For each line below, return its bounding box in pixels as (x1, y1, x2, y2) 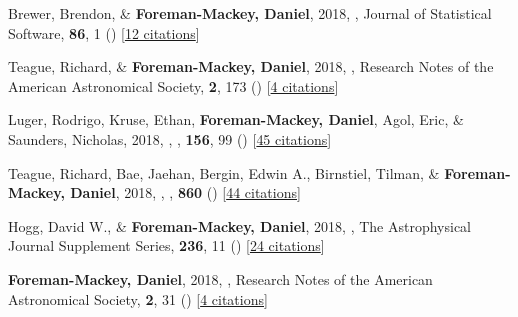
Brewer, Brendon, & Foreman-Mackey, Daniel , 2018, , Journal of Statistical (8, 3, 492, 23)
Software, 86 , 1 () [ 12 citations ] (8, 22, 200, 43)
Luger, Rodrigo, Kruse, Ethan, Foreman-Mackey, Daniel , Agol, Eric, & (8, 109, 464, 130)
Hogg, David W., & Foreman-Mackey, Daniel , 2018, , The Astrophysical (8, 215, 472, 236)
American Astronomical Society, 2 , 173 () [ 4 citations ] (8, 75, 339, 96)
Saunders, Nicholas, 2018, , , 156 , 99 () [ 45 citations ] (8, 128, 332, 149)
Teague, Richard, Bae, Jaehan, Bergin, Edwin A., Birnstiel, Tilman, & (8, 162, 440, 183)
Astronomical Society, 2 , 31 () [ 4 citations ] (8, 288, 268, 309)
